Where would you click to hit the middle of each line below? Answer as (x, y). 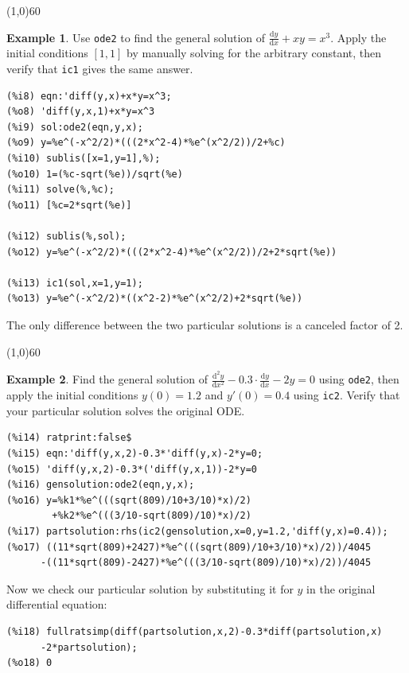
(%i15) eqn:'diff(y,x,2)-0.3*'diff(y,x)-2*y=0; (135, 454)
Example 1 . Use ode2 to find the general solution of (136, 37)
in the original (341, 588)
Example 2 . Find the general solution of (107, 379)
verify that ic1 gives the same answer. (100, 69)
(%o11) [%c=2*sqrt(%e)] (69, 205)
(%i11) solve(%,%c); (61, 190)
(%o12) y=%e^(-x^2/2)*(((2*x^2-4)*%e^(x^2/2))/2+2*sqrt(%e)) (172, 252)
